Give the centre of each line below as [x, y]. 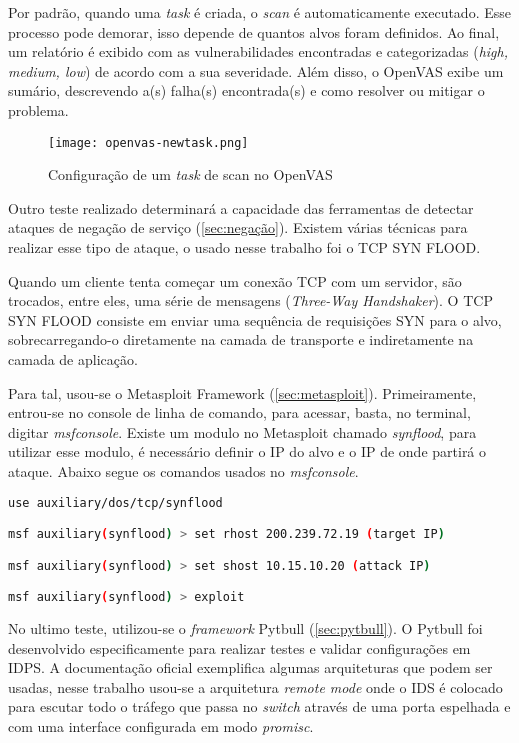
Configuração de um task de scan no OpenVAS [190, 174]
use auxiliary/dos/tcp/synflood [115, 502]
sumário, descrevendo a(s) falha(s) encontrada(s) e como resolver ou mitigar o [246, 90]
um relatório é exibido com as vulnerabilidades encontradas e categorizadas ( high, [258, 51]
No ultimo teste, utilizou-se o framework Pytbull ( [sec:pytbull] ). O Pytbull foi [245, 628]
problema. [38, 109]
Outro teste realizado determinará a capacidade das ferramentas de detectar [241, 207]
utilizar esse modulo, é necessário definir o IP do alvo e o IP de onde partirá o [247, 451]
